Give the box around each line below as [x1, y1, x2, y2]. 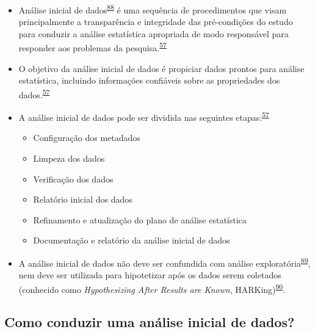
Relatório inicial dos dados [33, 193, 132, 206]
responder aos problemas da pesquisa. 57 [18, 40, 167, 54]
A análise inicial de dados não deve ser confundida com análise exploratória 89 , [18, 254, 311, 269]
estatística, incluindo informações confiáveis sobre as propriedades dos [18, 74, 280, 87]
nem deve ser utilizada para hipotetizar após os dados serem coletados [18, 269, 281, 281]
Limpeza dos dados [33, 151, 105, 164]
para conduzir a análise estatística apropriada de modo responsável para [18, 27, 289, 40]
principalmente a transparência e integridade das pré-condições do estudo [18, 15, 293, 28]
